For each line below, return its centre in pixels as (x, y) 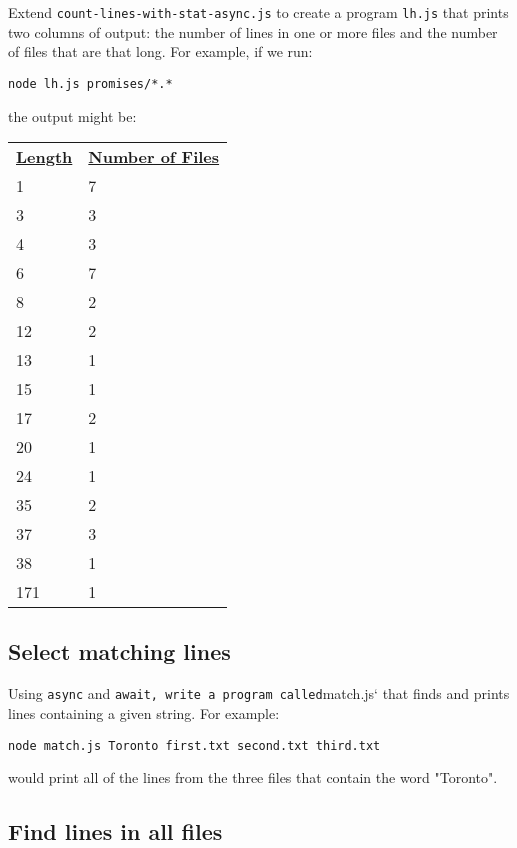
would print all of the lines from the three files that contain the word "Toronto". (253, 777)
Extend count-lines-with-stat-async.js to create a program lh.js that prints (258, 12)
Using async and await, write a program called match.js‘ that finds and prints (259, 693)
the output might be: (72, 115)
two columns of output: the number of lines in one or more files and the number (253, 31)
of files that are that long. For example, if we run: (160, 51)
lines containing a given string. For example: (144, 712)
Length (44, 157)
